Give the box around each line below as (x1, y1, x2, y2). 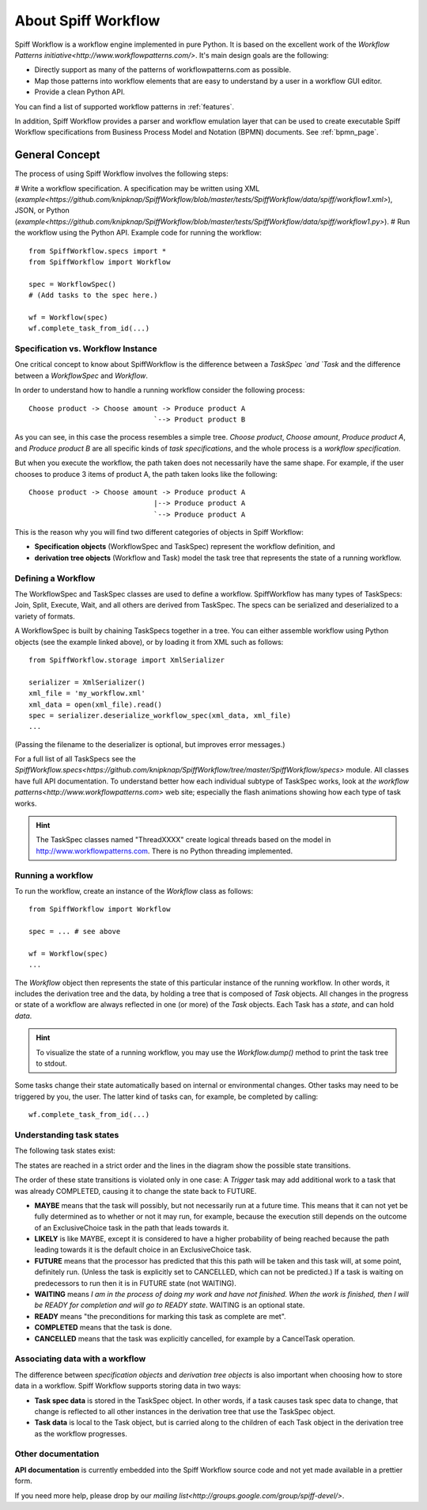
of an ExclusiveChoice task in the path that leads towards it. (34, 1222, 229, 1232)
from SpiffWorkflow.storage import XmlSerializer (28, 655, 225, 665)
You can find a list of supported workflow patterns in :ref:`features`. (14, 101, 235, 111)
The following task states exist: (14, 1146, 116, 1156)
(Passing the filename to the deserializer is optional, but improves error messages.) (14, 739, 285, 749)
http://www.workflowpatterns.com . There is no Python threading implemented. (36, 846, 293, 856)
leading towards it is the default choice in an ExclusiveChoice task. (34, 1245, 252, 1255)
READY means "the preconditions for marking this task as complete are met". (34, 1311, 286, 1321)
